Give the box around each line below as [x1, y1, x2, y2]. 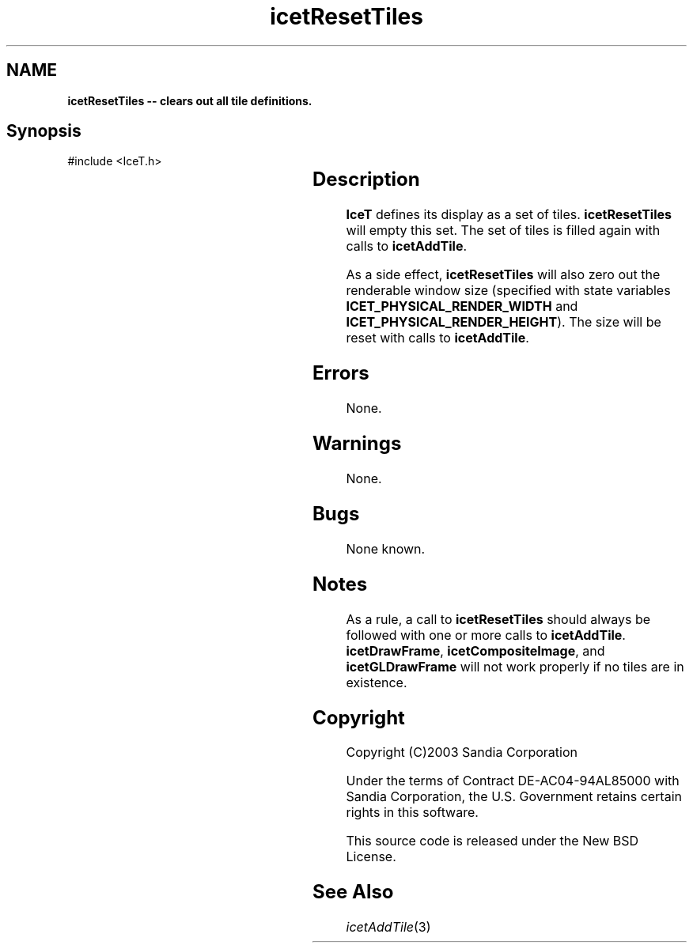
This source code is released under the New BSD [346, 833, 639, 849]
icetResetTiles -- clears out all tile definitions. [67, 93, 312, 108]
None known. [346, 540, 426, 557]
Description [312, 168, 420, 191]
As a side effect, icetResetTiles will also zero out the [346, 267, 661, 283]
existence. [346, 674, 407, 690]
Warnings [312, 432, 402, 456]
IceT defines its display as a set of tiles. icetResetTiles [346, 206, 672, 223]
